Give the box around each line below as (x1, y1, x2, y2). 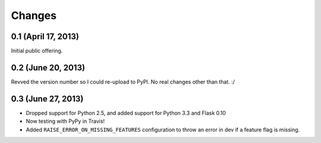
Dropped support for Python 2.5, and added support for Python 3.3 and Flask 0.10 (26, 109, 226, 116)
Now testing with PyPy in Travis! (26, 117, 105, 125)
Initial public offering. (11, 47, 63, 55)
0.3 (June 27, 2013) (11, 94, 84, 104)
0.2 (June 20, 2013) (11, 62, 86, 72)
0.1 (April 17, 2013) (11, 31, 80, 42)
